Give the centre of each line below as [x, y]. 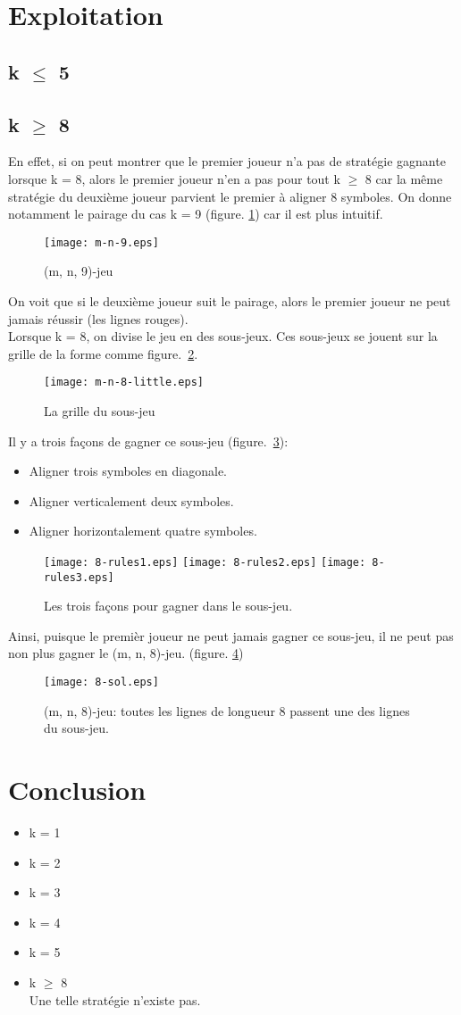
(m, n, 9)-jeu [79, 271]
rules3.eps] [79, 577]
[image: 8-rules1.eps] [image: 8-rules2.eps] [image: [205, 562]
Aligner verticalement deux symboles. [131, 500]
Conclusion [77, 790]
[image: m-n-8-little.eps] [124, 383]
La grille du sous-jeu [100, 411]
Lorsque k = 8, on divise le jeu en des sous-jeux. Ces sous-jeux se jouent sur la [223, 336]
